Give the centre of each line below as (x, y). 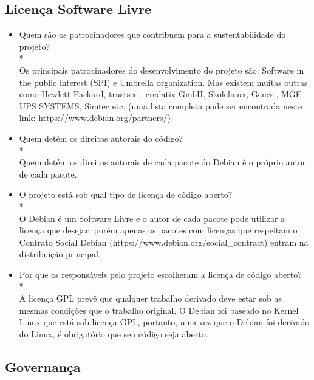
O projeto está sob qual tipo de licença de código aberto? (126, 194)
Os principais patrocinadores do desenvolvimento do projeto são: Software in (162, 70)
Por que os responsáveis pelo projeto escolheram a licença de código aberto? (160, 274)
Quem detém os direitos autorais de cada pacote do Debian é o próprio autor (162, 162)
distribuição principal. (60, 254)
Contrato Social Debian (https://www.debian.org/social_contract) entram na (164, 242)
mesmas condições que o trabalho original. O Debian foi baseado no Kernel (159, 310)
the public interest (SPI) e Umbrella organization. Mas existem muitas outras (163, 82)
